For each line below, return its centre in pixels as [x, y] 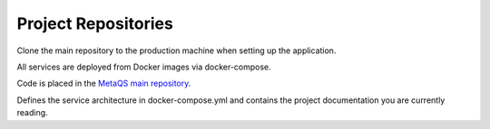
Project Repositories [95, 23]
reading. [33, 113]
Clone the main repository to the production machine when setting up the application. [176, 51]
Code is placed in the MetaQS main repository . [104, 83]
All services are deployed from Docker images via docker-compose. [144, 67]
